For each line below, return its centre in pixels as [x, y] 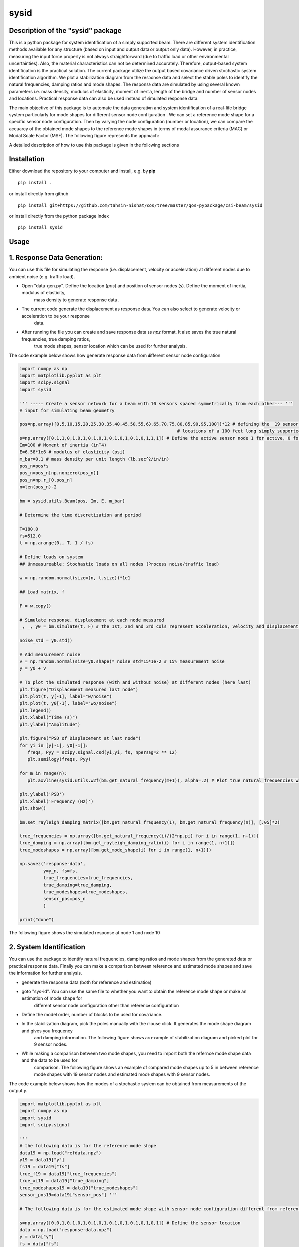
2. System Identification [47, 947]
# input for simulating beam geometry [67, 410]
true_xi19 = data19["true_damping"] [65, 1181]
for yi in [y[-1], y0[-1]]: [54, 745]
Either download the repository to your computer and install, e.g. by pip [82, 171]
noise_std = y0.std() [46, 640]
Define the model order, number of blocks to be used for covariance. [92, 1015]
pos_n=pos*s [34, 466]
